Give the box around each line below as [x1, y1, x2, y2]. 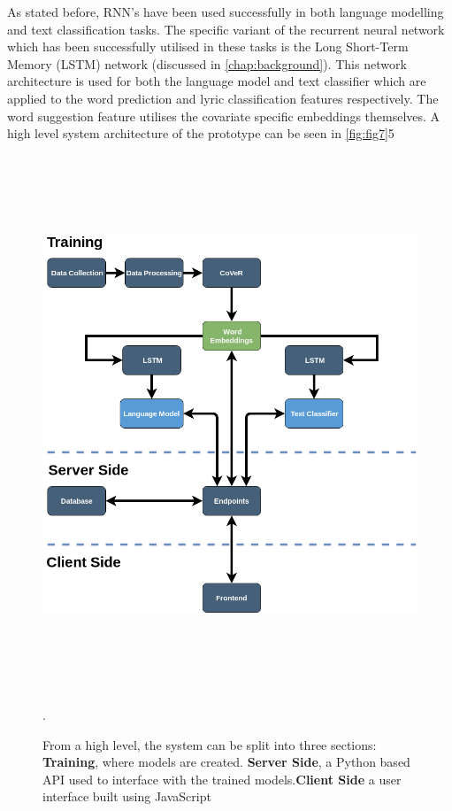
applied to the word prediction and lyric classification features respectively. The [7, 89, 439, 107]
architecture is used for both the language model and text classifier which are [7, 72, 426, 90]
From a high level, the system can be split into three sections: [42, 735, 377, 753]
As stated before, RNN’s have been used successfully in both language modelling [7, 3, 444, 20]
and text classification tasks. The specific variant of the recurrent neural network [7, 19, 445, 38]
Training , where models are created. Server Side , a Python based [42, 753, 410, 771]
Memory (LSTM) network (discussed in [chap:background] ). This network [7, 54, 407, 73]
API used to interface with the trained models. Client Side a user [42, 769, 402, 788]
